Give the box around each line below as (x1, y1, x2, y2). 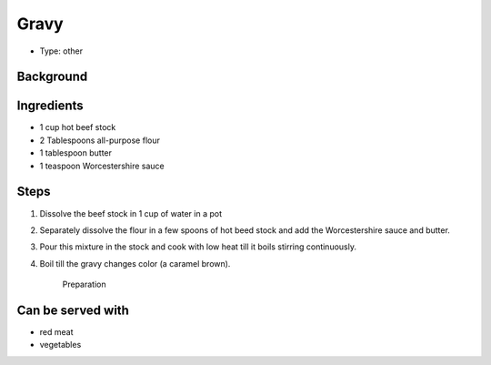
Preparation (62, 279, 106, 290)
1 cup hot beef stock (39, 122, 116, 133)
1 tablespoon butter (39, 147, 113, 158)
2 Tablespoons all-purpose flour (39, 135, 161, 146)
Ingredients (16, 98, 84, 114)
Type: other (39, 46, 84, 56)
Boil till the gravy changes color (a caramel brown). (39, 258, 231, 269)
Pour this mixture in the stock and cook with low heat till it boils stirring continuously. (39, 241, 356, 252)
